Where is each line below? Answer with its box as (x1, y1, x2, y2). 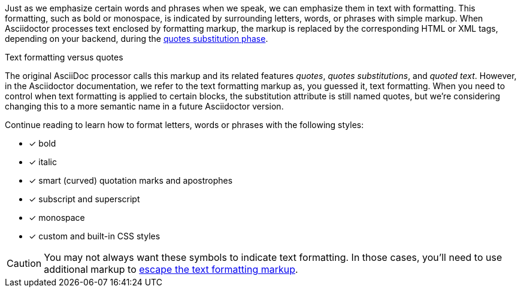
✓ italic (29, 157, 57, 167)
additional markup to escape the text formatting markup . (44, 263, 298, 275)
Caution (7, 257, 42, 269)
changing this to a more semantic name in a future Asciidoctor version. (5, 101, 284, 111)
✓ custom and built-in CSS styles (29, 231, 160, 241)
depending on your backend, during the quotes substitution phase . (5, 34, 268, 44)
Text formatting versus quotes (5, 52, 123, 62)
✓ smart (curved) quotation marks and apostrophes (29, 175, 233, 185)
